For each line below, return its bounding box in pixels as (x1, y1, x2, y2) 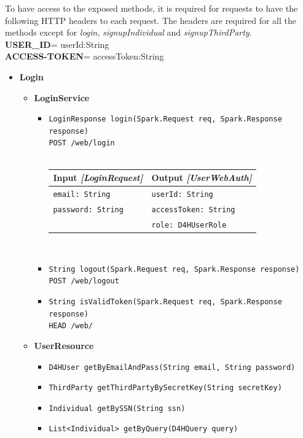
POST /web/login (49, 139, 115, 148)
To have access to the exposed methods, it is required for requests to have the (5, 2, 298, 14)
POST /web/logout (49, 277, 119, 286)
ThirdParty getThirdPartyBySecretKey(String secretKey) (49, 383, 282, 393)
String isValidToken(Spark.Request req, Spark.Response (49, 297, 282, 306)
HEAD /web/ (49, 321, 93, 331)
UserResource (34, 339, 94, 352)
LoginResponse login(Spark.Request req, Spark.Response (49, 115, 282, 124)
